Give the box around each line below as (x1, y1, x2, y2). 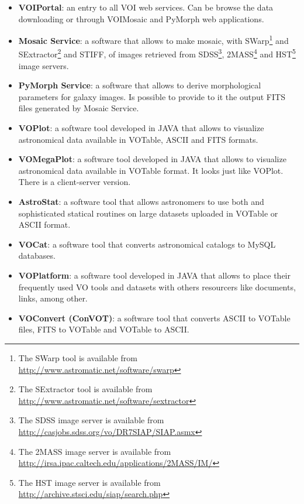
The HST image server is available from (18, 476, 161, 488)
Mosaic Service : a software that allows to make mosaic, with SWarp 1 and (18, 33, 289, 46)
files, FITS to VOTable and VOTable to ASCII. (18, 323, 189, 335)
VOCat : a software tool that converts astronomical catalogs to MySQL (18, 238, 276, 250)
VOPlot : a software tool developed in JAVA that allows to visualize (18, 122, 264, 134)
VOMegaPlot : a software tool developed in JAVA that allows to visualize (18, 153, 286, 165)
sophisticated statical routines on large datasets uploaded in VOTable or (18, 207, 278, 219)
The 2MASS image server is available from (18, 445, 171, 457)
